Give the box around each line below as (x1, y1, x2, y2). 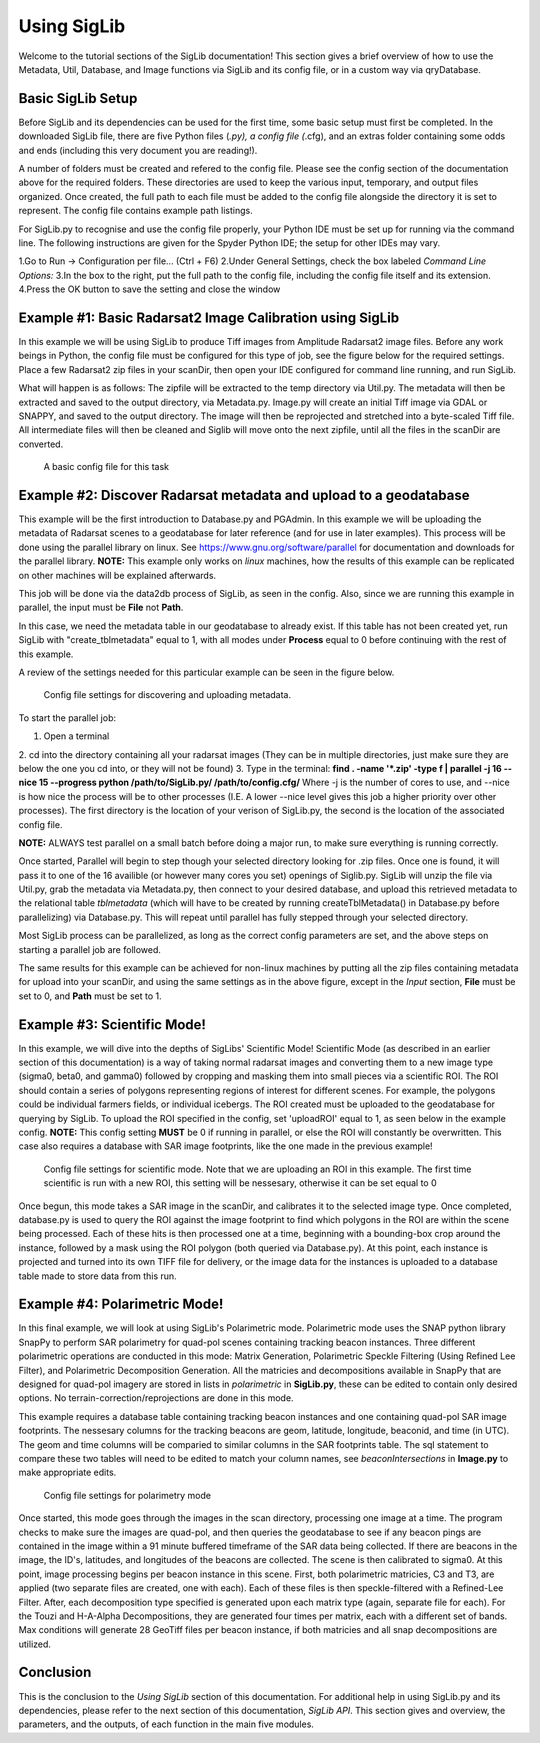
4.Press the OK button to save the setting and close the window (18, 283, 281, 295)
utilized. (18, 1638, 52, 1650)
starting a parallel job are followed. (18, 943, 162, 955)
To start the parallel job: (18, 711, 117, 724)
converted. (18, 438, 64, 450)
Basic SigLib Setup (18, 90, 138, 107)
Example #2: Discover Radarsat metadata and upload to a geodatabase (18, 486, 470, 504)
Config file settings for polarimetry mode (43, 1489, 212, 1501)
